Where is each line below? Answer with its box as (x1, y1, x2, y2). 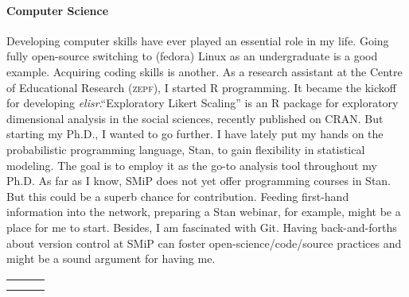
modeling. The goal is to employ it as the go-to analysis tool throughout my (6, 156, 377, 173)
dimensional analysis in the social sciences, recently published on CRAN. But (6, 110, 384, 126)
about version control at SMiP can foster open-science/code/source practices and (6, 234, 402, 251)
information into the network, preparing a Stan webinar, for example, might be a (6, 203, 401, 220)
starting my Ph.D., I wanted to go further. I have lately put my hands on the (6, 125, 384, 142)
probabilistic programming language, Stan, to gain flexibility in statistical (6, 141, 365, 157)
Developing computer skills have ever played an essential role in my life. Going (6, 32, 389, 48)
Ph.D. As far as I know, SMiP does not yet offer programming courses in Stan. (6, 172, 391, 189)
